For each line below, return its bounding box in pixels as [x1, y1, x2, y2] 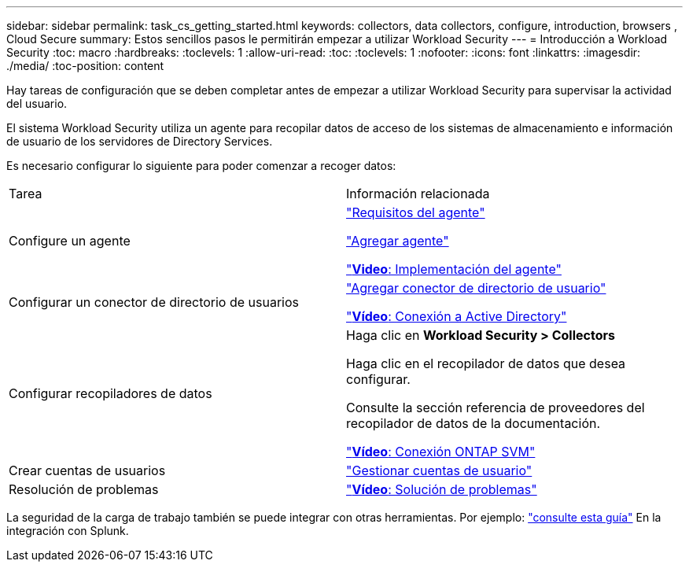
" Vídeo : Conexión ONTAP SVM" [346, 444, 536, 459]
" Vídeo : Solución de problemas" [346, 481, 537, 497]
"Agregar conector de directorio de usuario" [346, 280, 606, 296]
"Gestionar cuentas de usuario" [346, 463, 532, 478]
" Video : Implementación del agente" [346, 261, 562, 277]
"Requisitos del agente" [346, 205, 485, 220]
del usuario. [6, 97, 68, 110]
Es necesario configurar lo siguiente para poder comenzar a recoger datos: [6, 159, 396, 172]
